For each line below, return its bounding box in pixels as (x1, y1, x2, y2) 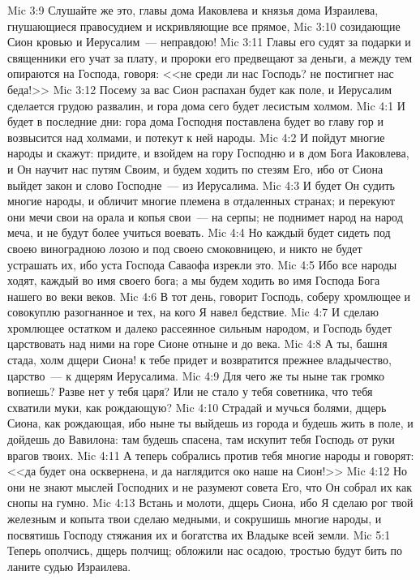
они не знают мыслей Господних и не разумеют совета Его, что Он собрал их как (7, 478, 412, 495)
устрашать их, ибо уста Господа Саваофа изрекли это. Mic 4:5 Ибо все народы (7, 256, 397, 273)
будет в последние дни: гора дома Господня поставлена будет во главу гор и (7, 113, 384, 130)
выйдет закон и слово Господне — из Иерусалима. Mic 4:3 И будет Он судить (7, 176, 395, 193)
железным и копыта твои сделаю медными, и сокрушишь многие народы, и (7, 510, 382, 526)
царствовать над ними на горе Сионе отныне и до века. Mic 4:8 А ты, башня (7, 335, 388, 352)
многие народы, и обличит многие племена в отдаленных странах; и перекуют (7, 192, 395, 209)
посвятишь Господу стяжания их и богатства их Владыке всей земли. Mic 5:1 (7, 526, 391, 543)
